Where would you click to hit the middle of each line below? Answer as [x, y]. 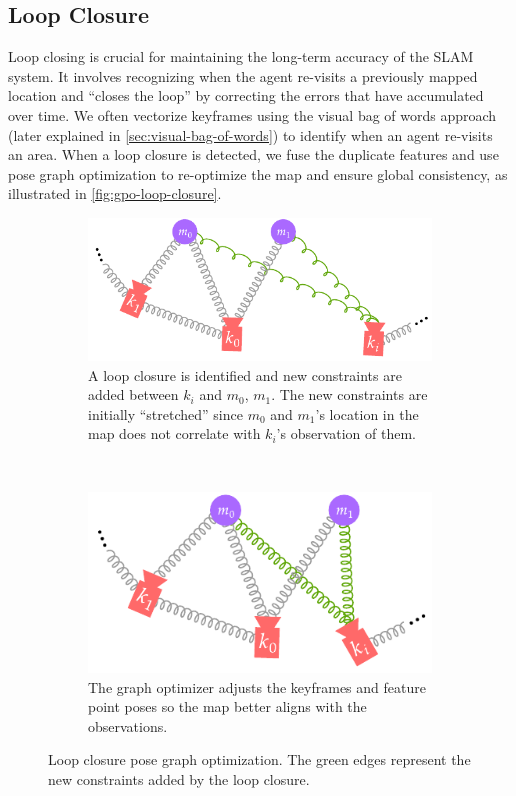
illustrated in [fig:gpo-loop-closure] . [115, 193]
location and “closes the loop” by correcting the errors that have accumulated [246, 95]
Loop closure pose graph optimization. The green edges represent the [259, 759]
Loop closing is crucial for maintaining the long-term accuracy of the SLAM [241, 56]
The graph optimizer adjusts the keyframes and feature [257, 686]
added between [133, 394]
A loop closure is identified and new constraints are [245, 374]
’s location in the [367, 413]
